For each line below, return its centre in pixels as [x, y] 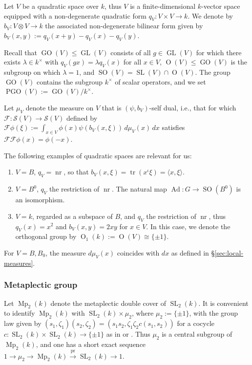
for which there [219, 52]
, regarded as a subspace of [72, 216]
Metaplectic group [41, 285]
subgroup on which [32, 72]
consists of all [131, 52]
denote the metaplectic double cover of [108, 303]
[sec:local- [229, 252]
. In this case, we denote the [188, 226]
